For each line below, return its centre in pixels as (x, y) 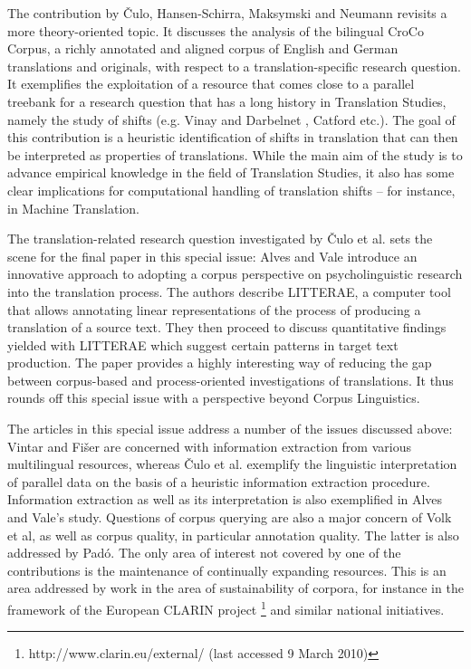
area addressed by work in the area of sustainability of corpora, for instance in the (235, 588)
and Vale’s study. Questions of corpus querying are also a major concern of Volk (230, 517)
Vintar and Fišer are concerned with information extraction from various (209, 446)
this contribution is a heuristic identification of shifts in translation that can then (233, 137)
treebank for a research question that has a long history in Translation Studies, (227, 101)
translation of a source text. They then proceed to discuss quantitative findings (227, 327)
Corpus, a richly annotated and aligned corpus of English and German (203, 48)
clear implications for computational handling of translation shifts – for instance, (231, 190)
